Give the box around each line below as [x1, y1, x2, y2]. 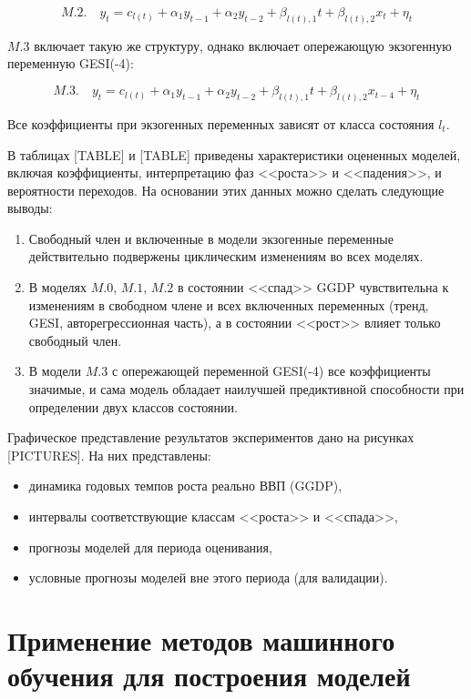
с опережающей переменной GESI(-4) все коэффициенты [111, 361, 431, 380]
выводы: [7, 198, 53, 218]
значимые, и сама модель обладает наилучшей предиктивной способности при [28, 380, 465, 399]
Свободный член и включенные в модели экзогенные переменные [28, 228, 394, 248]
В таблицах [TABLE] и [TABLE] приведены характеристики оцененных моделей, [7, 145, 461, 164]
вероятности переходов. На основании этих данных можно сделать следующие [7, 180, 445, 199]
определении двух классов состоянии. [28, 397, 238, 416]
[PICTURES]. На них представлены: [7, 445, 211, 464]
